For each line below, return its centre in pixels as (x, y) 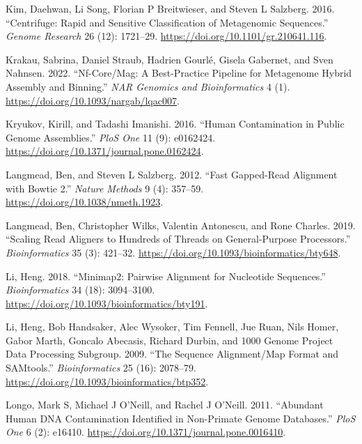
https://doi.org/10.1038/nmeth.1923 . (85, 202)
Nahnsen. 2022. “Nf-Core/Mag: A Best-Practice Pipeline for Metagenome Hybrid (179, 73)
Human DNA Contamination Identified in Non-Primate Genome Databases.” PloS (181, 418)
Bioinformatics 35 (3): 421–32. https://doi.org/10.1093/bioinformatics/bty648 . (173, 252)
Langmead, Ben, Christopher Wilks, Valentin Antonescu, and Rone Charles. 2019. (181, 225)
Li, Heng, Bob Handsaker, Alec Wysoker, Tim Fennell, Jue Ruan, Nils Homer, (172, 327)
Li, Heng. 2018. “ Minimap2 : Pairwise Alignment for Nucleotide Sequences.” (166, 276)
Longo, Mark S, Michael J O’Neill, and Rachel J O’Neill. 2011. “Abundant (165, 405)
